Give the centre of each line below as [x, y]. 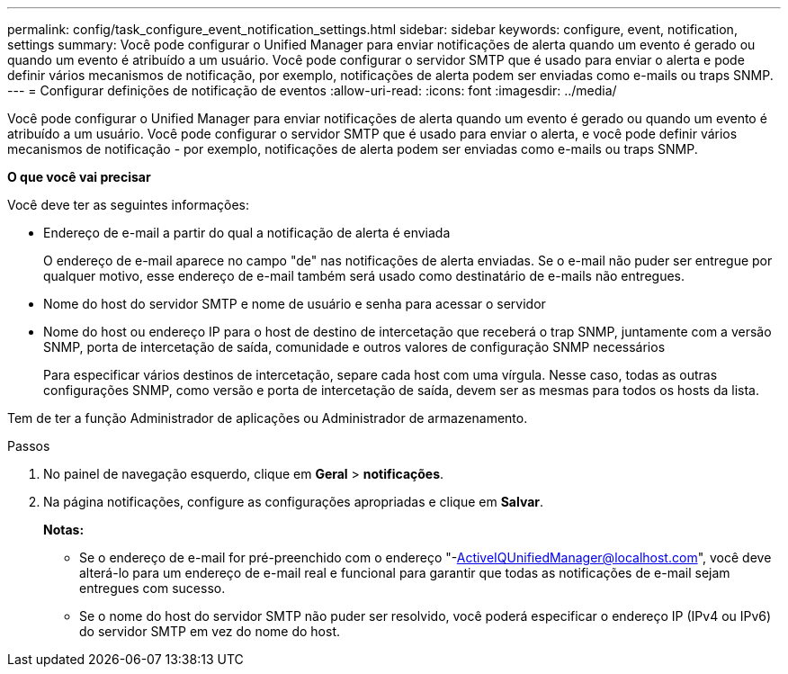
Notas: [64, 530]
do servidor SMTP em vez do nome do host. [210, 631]
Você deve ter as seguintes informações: [129, 205]
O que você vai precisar [79, 177]
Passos [29, 446]
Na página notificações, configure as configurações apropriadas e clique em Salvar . [294, 502]
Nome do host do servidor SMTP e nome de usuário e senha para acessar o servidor [295, 304]
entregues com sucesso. [152, 588]
